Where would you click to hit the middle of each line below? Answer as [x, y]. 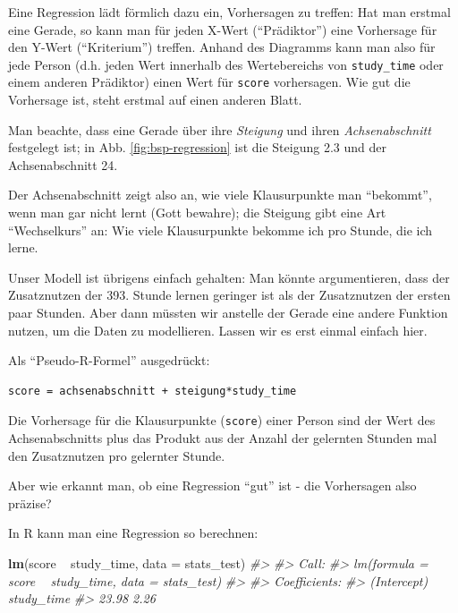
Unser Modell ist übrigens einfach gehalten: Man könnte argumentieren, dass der [229, 277]
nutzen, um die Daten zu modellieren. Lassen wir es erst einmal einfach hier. [218, 330]
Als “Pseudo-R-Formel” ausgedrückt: [109, 360]
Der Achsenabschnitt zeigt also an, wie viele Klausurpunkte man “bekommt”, [220, 195]
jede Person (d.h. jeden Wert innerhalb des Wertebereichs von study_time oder [226, 64]
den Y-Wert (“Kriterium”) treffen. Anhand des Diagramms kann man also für [222, 47]
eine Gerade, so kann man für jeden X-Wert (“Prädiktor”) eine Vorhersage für [223, 29]
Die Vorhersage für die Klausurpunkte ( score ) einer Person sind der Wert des [222, 420]
